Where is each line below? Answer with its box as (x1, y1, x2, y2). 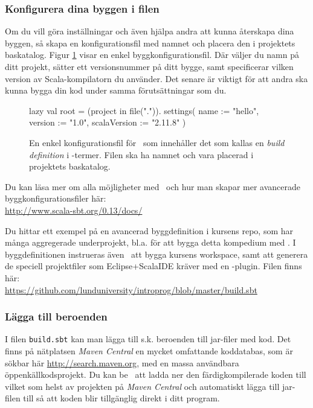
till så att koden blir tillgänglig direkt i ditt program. (23, 392, 220, 404)
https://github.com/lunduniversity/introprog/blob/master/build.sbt (5, 283, 257, 296)
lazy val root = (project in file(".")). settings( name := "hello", (29, 104, 259, 116)
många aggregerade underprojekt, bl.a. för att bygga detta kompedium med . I (5, 236, 296, 249)
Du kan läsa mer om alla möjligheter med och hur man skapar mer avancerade (5, 180, 300, 193)
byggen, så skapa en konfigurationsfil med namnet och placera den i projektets (5, 36, 295, 49)
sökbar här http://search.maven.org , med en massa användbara (5, 356, 239, 369)
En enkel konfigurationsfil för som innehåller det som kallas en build (29, 136, 285, 148)
